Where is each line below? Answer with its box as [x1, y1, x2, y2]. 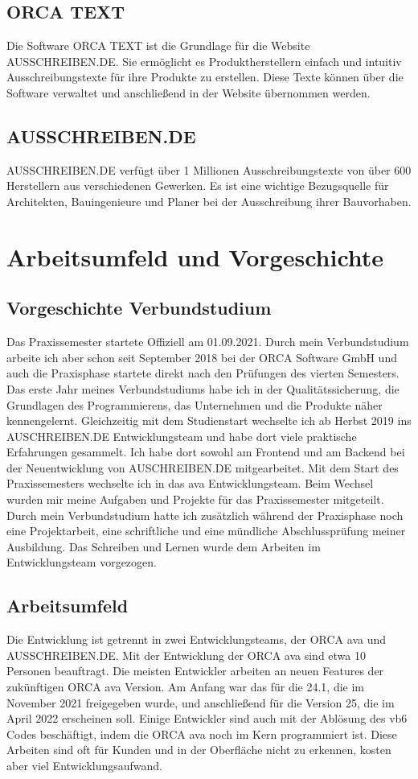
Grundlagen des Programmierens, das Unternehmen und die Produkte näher [6, 396, 383, 413]
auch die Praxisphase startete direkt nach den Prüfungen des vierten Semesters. [6, 365, 400, 381]
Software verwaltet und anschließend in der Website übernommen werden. [6, 84, 371, 101]
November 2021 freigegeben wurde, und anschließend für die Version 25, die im [6, 694, 395, 711]
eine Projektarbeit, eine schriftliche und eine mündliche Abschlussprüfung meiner [6, 522, 406, 539]
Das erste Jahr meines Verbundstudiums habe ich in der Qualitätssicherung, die [6, 380, 400, 397]
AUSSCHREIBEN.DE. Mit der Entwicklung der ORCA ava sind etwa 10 [6, 646, 366, 663]
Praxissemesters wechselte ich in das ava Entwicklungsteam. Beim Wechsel [6, 475, 374, 492]
